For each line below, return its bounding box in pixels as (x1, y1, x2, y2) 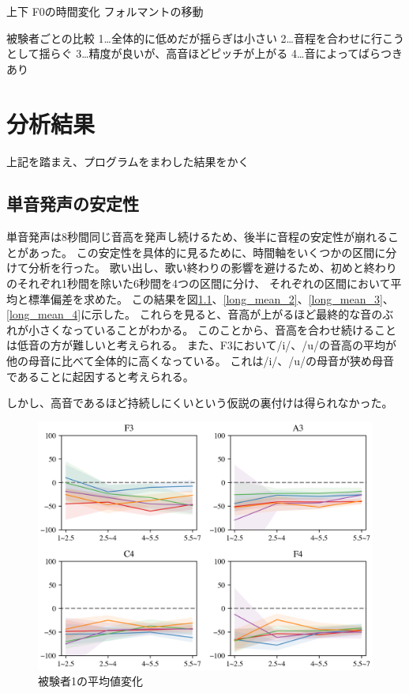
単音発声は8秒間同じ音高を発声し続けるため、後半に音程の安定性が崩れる (6, 228, 388, 245)
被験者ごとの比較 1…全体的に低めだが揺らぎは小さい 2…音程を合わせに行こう (6, 29, 404, 46)
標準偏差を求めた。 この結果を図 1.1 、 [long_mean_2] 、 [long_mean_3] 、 (28, 290, 394, 307)
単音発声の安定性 (6, 191, 139, 216)
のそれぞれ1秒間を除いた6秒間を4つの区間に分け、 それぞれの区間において (6, 275, 391, 292)
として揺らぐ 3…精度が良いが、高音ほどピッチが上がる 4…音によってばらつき (6, 45, 403, 62)
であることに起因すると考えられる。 (6, 368, 194, 384)
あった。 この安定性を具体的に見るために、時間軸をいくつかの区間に (28, 243, 386, 260)
